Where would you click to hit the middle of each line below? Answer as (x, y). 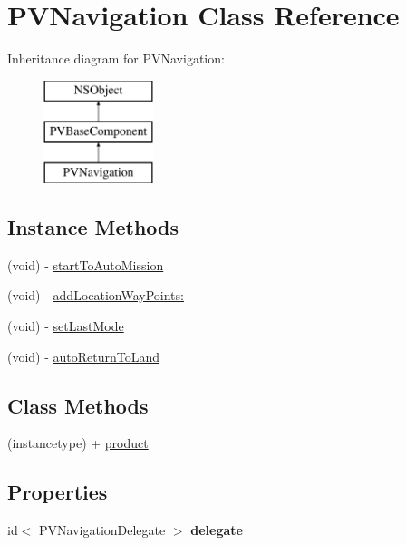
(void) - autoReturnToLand (84, 356)
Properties (58, 492)
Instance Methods (93, 227)
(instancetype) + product (78, 443)
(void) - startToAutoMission (86, 264)
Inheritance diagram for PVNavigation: (116, 58)
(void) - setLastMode (66, 326)
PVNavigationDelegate (102, 530)
